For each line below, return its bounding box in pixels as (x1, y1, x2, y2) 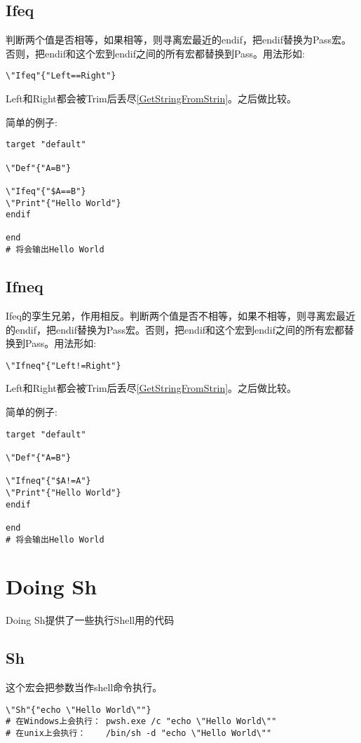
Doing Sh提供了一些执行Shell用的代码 (6, 613, 175, 627)
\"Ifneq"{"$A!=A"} (6, 476, 91, 486)
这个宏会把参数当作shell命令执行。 (6, 680, 163, 695)
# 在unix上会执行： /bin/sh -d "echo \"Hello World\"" (6, 728, 272, 739)
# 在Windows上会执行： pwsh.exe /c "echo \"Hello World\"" (6, 716, 277, 727)
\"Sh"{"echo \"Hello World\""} (6, 704, 151, 715)
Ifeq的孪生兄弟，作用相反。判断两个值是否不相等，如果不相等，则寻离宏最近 (6, 308, 355, 322)
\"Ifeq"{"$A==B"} (6, 186, 86, 196)
